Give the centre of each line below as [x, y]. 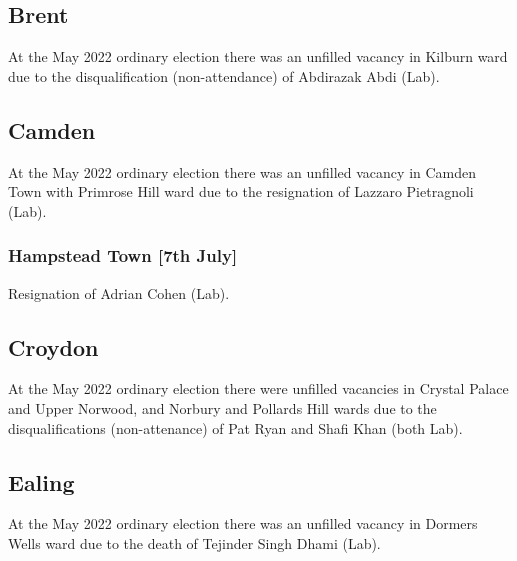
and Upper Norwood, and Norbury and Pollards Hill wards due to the [222, 407]
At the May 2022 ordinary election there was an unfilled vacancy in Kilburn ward [258, 56]
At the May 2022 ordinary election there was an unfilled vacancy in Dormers [243, 523]
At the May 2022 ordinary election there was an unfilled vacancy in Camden [242, 171]
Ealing [41, 481]
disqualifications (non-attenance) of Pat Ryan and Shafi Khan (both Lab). [235, 427]
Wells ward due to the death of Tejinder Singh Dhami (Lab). [194, 542]
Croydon [53, 346]
